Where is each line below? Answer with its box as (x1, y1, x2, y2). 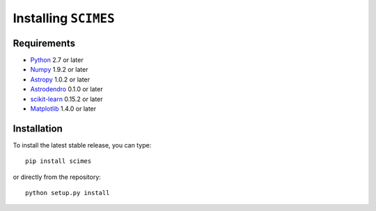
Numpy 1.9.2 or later (30, 65, 88, 74)
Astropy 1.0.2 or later (30, 75, 91, 84)
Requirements (13, 37, 76, 49)
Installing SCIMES (13, 10, 115, 26)
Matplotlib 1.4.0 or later (30, 104, 97, 113)
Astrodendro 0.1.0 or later (30, 85, 104, 93)
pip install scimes (25, 157, 92, 165)
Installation (13, 123, 63, 134)
